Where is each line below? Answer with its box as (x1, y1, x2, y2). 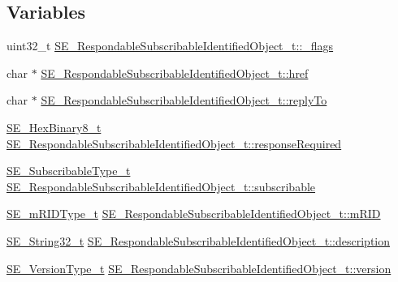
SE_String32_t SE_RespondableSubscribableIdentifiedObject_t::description (6, 232, 391, 249)
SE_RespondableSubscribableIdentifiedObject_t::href (41, 64, 309, 81)
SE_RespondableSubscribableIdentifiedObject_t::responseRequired (6, 135, 342, 152)
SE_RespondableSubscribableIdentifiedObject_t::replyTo (41, 92, 327, 109)
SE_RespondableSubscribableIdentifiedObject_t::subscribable (6, 177, 316, 194)
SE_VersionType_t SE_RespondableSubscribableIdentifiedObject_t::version (6, 259, 392, 276)
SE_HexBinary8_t (6, 118, 102, 135)
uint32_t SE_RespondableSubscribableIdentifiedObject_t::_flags (6, 37, 334, 54)
